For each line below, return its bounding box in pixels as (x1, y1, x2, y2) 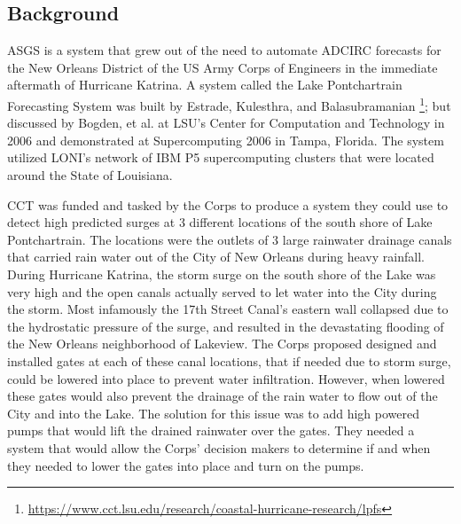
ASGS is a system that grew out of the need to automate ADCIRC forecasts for (7, 41, 441, 59)
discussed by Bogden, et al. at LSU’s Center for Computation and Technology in (7, 113, 445, 132)
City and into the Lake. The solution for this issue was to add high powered (7, 403, 419, 422)
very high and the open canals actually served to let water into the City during (7, 282, 437, 301)
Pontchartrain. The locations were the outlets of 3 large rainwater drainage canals (7, 230, 452, 248)
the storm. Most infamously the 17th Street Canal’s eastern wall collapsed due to (7, 300, 449, 318)
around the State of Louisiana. (7, 166, 173, 184)
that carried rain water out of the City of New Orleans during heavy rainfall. (7, 247, 425, 266)
